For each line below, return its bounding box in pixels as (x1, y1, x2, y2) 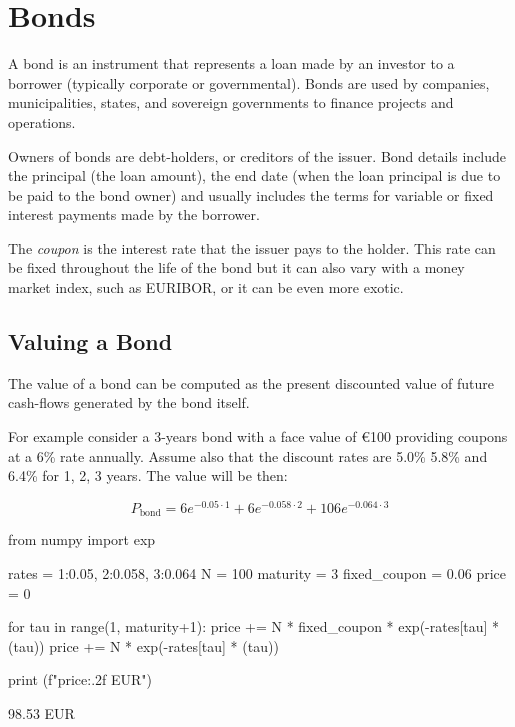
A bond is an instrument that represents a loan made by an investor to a (8, 53, 455, 74)
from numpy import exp (8, 529, 156, 550)
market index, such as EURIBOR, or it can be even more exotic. (8, 277, 404, 298)
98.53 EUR (8, 702, 75, 723)
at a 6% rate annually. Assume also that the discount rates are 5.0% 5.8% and (8, 445, 488, 466)
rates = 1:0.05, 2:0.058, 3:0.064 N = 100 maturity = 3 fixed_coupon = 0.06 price (8, 562, 506, 583)
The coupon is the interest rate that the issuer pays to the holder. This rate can (8, 237, 496, 258)
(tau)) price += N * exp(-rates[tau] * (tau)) (8, 635, 279, 656)
